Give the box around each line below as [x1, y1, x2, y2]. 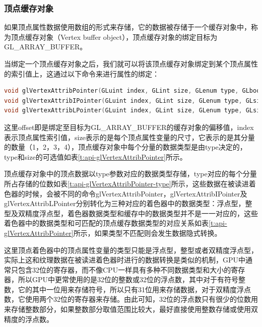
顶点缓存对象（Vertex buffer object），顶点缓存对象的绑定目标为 [11, 31, 218, 42]
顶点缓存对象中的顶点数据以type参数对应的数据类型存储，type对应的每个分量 [4, 168, 257, 179]
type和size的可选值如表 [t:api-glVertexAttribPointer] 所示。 [4, 151, 187, 162]
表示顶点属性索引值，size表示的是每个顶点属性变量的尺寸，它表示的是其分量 [4, 132, 255, 142]
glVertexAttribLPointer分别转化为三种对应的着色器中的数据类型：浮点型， [4, 198, 245, 209]
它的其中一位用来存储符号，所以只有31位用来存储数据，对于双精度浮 [18, 284, 244, 294]
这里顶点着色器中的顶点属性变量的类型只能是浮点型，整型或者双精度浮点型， [4, 244, 258, 255]
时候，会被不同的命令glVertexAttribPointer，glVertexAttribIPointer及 [25, 188, 247, 199]
